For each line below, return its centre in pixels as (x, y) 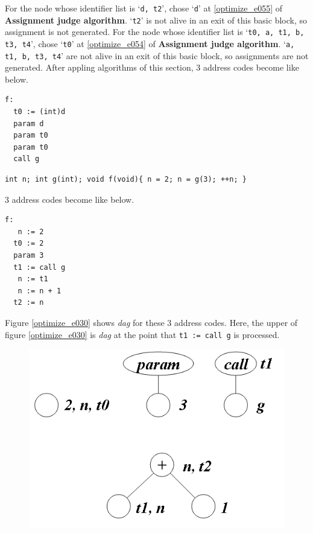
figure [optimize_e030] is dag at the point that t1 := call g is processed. (142, 334)
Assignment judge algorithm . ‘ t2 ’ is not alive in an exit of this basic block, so (156, 20)
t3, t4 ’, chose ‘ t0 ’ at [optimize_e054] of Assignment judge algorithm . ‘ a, (150, 43)
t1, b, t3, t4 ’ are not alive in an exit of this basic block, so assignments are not (157, 55)
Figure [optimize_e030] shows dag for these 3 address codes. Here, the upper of (151, 322)
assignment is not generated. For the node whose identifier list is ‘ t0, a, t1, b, (155, 32)
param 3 (29, 255)
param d (29, 123)
